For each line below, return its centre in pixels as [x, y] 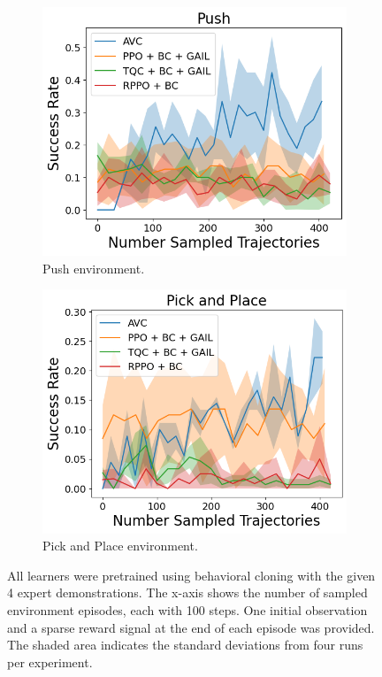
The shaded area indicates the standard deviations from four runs [185, 645]
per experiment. [50, 662]
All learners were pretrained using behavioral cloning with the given [191, 575]
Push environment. [94, 268]
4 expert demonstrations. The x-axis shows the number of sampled [187, 592]
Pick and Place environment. [120, 546]
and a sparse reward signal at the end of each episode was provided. [191, 627]
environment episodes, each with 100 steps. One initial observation [187, 610]
